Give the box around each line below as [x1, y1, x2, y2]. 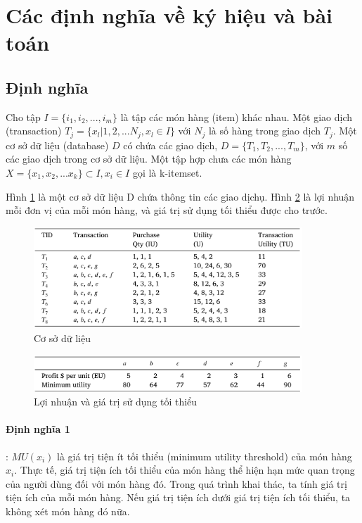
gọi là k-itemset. [132, 165, 202, 179]
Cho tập [6, 109, 41, 124]
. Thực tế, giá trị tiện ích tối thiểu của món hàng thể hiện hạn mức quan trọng [14, 462, 355, 477]
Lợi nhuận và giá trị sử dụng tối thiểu [34, 394, 198, 409]
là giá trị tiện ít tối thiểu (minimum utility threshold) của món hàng [57, 448, 352, 463]
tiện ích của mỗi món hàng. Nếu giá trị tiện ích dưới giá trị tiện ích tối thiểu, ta [6, 490, 351, 505]
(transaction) [6, 123, 62, 138]
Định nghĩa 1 [6, 422, 70, 436]
